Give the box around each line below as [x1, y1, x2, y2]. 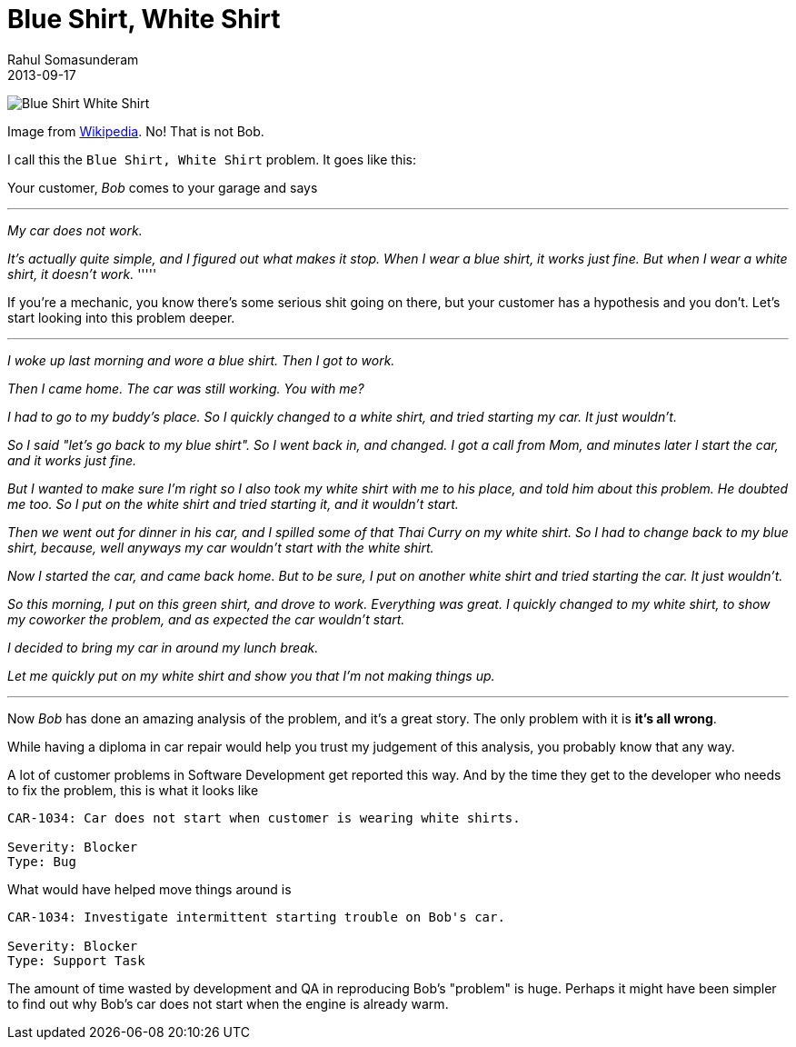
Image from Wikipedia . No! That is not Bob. [7, 123, 264, 139]
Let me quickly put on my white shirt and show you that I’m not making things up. [7, 667, 495, 683]
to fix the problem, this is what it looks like [7, 782, 259, 798]
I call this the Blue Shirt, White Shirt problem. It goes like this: [7, 151, 417, 167]
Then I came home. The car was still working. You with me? [7, 380, 364, 396]
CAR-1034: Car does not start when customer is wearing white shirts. [7, 810, 521, 825]
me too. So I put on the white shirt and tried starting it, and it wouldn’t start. [7, 495, 459, 512]
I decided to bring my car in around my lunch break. [7, 639, 319, 655]
